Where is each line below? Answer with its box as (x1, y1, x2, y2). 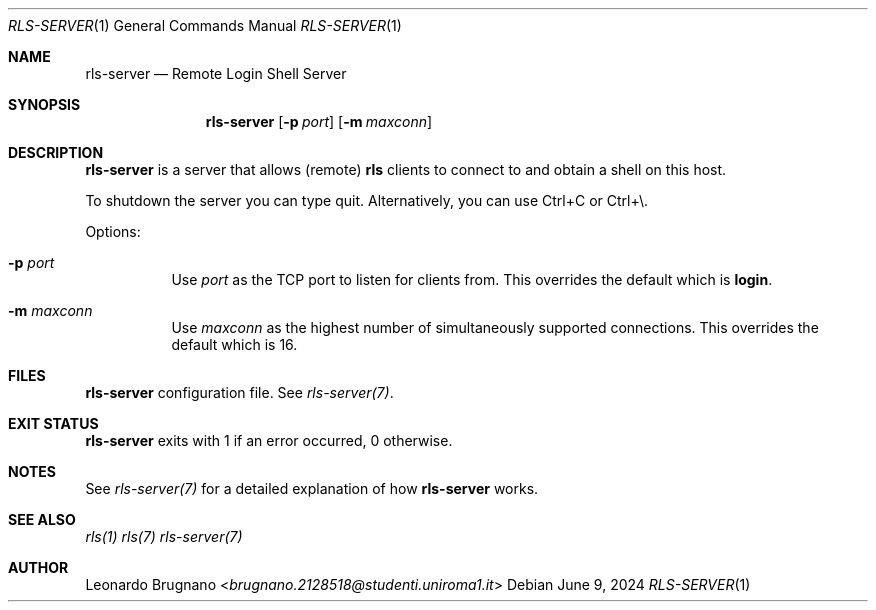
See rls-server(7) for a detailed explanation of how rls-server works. (85, 480, 539, 497)
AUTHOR (8, 559, 69, 576)
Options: (85, 223, 141, 240)
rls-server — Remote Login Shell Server (85, 65, 347, 82)
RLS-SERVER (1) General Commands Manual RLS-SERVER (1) (8, 17, 402, 34)
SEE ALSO (8, 511, 76, 528)
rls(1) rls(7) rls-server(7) (85, 528, 243, 545)
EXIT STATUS (8, 415, 99, 432)
